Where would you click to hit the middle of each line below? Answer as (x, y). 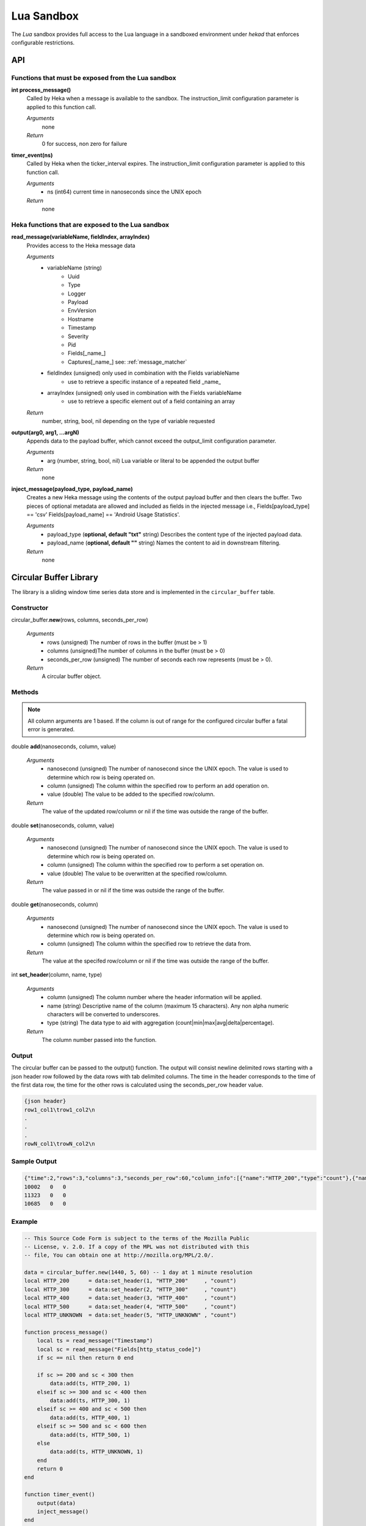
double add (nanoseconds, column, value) (64, 746)
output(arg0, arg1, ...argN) (45, 432)
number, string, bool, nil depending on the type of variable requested (128, 421)
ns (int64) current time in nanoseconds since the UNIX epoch (124, 192)
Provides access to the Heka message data (81, 245)
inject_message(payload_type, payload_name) (72, 489)
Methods (25, 692)
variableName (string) (75, 268)
